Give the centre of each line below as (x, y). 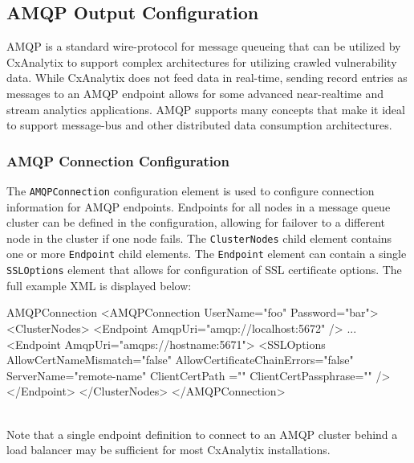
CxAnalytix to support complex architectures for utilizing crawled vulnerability (202, 61)
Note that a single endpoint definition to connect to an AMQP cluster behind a (202, 434)
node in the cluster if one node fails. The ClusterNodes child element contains (199, 238)
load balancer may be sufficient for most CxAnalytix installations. (168, 450)
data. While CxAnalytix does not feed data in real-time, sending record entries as (207, 78)
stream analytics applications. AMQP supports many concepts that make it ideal (206, 109)
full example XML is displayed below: (99, 285)
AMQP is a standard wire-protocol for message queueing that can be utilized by (204, 46)
